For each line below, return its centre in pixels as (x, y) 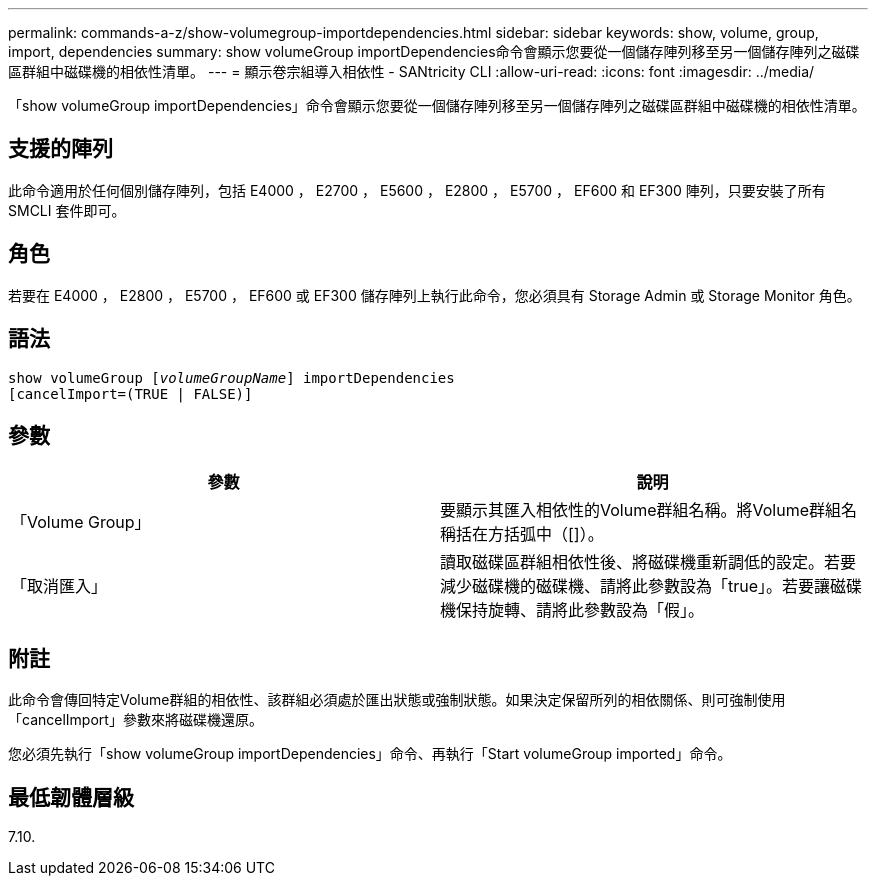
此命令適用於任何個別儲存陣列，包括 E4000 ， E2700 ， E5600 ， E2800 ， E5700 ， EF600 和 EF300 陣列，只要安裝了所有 (417, 190)
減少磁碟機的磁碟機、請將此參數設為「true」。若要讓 (635, 586)
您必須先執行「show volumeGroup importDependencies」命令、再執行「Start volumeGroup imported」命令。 (370, 754)
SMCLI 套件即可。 (67, 210)
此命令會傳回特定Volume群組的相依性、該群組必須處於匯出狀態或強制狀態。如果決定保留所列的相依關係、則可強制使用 (397, 700)
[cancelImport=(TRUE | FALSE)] (130, 393)
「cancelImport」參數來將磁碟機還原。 (135, 720)
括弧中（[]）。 (554, 534)
